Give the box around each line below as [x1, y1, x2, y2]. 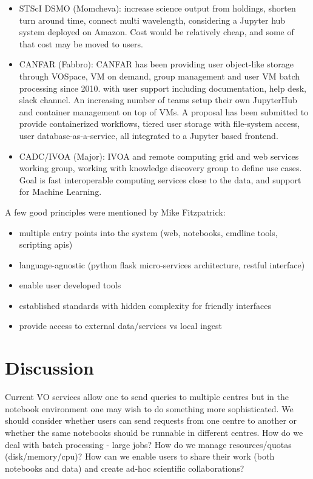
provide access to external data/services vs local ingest [19, 319, 222, 332]
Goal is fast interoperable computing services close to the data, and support [19, 173, 301, 186]
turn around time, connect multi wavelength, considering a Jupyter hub [19, 13, 286, 26]
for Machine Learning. [19, 185, 102, 198]
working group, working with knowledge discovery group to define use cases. [19, 161, 302, 174]
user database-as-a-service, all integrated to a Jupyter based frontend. [19, 129, 278, 141]
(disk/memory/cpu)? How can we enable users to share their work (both [5, 450, 275, 463]
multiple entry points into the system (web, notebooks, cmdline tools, [19, 226, 278, 239]
